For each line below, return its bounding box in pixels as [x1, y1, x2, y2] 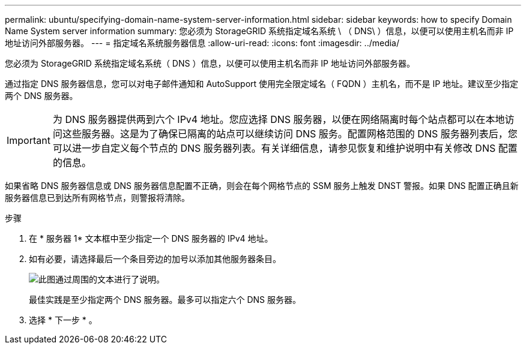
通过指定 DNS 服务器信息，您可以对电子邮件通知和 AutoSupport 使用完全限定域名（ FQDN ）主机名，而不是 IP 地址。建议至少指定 [5, 79, 519, 89]
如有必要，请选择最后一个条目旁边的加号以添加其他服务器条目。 [29, 254, 281, 264]
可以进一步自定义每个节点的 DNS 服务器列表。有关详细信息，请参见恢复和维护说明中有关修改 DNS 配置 [52, 142, 518, 154]
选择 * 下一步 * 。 [29, 315, 97, 325]
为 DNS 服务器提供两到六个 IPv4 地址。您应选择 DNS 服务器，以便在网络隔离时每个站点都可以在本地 [52, 113, 505, 125]
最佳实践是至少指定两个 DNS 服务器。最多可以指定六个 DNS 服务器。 [29, 294, 301, 305]
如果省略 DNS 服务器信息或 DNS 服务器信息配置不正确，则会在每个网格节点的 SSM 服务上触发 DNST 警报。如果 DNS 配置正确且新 [5, 180, 519, 191]
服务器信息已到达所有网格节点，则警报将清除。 [5, 192, 190, 203]
